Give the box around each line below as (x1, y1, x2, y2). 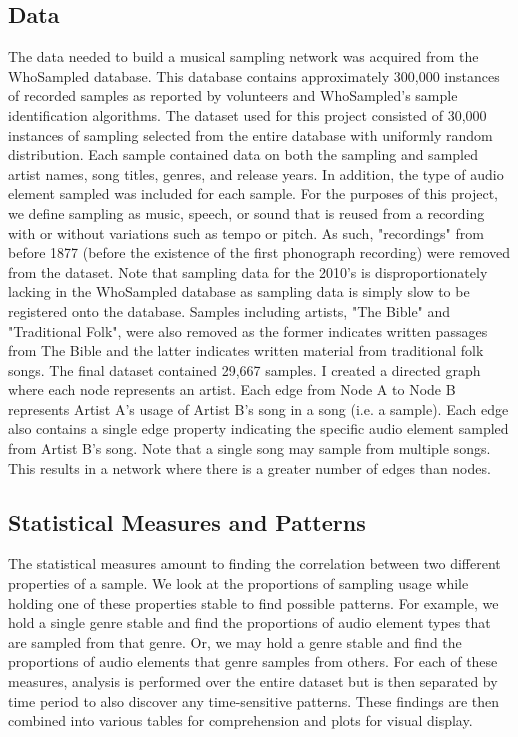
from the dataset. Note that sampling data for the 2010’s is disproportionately (8, 261, 488, 282)
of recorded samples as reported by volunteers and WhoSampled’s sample (8, 85, 458, 106)
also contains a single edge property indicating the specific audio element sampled (8, 418, 509, 439)
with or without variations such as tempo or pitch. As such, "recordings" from (8, 222, 484, 243)
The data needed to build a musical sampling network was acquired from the (8, 46, 479, 67)
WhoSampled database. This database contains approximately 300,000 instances (8, 65, 500, 86)
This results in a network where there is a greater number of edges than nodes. (8, 457, 491, 478)
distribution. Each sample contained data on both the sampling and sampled (8, 144, 478, 165)
